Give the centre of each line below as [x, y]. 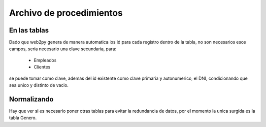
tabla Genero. [23, 118]
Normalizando [31, 99]
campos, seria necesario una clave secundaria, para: [63, 49]
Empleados [45, 60]
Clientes [42, 67]
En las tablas [29, 30]
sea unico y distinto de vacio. [39, 85]
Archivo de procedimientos [66, 13]
